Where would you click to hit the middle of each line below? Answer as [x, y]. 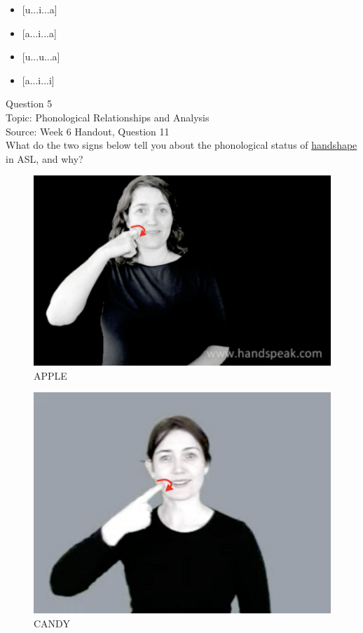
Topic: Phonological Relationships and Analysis [108, 117]
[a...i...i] [38, 80]
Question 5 [29, 104]
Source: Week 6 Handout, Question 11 [88, 131]
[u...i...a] [40, 9]
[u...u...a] [41, 56]
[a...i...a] [39, 33]
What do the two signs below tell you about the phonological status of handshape [181, 145]
